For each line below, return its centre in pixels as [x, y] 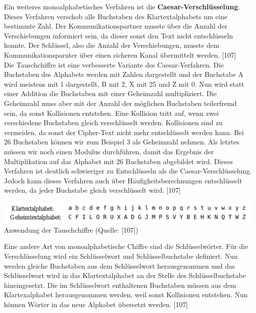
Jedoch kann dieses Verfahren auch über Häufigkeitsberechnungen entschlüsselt [123, 180]
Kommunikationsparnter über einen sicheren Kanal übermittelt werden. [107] [120, 54]
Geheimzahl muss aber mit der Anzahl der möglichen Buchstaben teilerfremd [120, 103]
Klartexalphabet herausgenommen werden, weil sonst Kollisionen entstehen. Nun [126, 295]
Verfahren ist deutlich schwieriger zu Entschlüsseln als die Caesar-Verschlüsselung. [128, 171]
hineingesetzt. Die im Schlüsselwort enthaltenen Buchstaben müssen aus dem [120, 285]
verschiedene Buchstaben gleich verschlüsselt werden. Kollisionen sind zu [113, 122]
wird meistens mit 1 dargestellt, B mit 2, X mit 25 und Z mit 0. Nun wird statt [124, 84]
